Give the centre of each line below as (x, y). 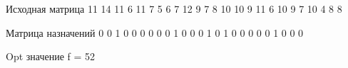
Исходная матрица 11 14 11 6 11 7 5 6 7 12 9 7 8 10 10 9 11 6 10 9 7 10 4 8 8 (174, 8)
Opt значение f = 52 (51, 56)
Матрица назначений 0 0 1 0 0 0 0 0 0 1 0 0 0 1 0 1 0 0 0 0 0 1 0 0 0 (155, 32)
